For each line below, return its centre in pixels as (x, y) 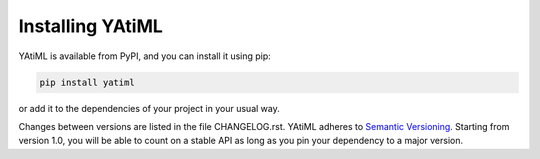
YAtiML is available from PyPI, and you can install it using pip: (145, 56)
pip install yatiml (87, 82)
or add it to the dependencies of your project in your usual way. (149, 108)
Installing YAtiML (91, 26)
